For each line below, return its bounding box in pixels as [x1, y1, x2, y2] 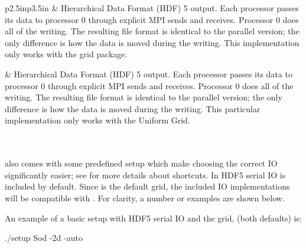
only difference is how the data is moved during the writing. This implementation [5, 36, 300, 48]
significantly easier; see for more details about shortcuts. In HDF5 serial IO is [5, 168, 286, 181]
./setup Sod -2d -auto [5, 231, 83, 244]
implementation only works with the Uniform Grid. [5, 114, 190, 126]
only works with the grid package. [5, 48, 128, 60]
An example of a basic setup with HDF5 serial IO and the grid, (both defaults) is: [5, 211, 302, 224]
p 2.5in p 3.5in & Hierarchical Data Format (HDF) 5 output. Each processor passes [5, 2, 299, 14]
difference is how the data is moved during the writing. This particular [5, 102, 261, 115]
